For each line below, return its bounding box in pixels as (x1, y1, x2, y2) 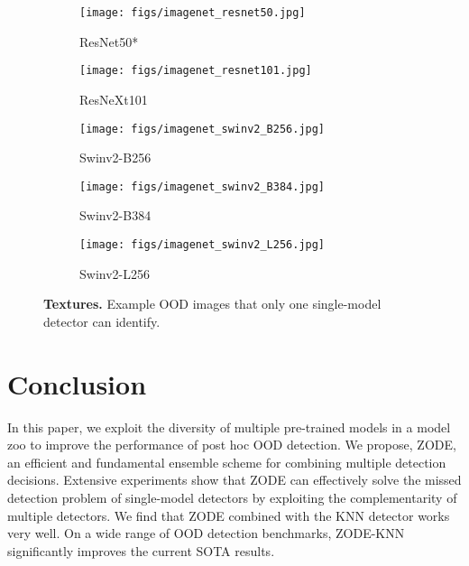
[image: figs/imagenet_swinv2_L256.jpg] (79, 238, 326, 251)
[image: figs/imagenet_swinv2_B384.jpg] (79, 180, 326, 193)
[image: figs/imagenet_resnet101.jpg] (79, 64, 312, 78)
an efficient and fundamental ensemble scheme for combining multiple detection (7, 452, 446, 471)
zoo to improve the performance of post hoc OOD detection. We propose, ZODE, (7, 435, 456, 454)
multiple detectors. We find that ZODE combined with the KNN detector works (7, 506, 450, 524)
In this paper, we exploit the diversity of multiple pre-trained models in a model (7, 417, 451, 436)
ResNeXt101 (79, 89, 148, 108)
